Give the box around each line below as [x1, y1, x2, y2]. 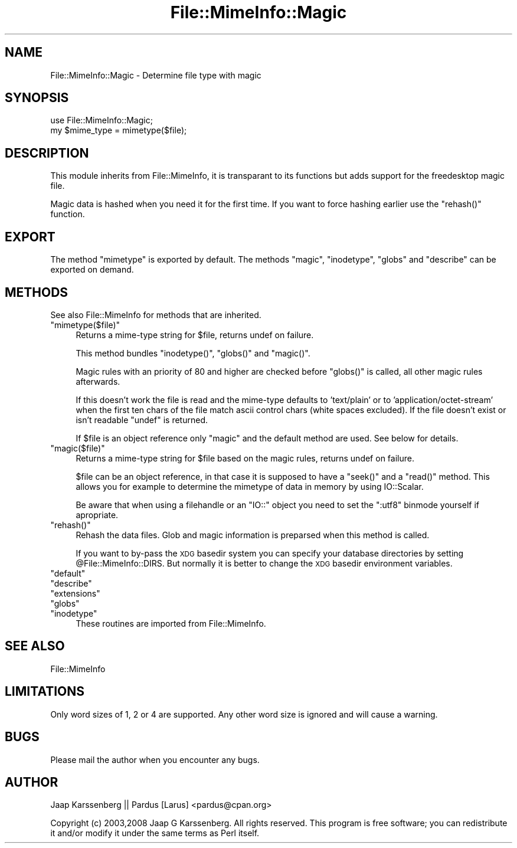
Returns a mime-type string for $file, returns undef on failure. [76, 329, 314, 340]
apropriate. [76, 509, 119, 520]
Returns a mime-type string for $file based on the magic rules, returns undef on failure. [76, 453, 414, 463]
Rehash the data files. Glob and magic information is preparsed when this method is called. [76, 529, 430, 540]
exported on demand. [50, 264, 134, 275]
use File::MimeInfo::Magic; [50, 115, 153, 126]
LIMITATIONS [5, 684, 85, 699]
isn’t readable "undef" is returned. [76, 414, 208, 425]
